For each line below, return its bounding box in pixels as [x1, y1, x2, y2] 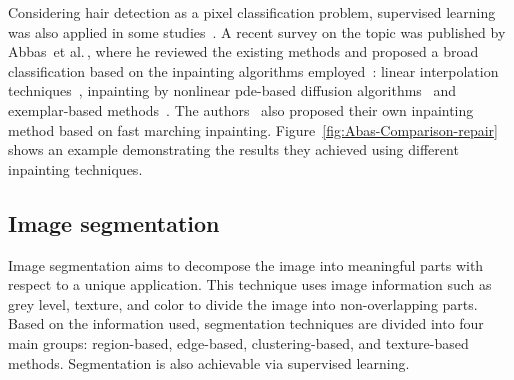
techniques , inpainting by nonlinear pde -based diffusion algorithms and [8, 80, 457, 101]
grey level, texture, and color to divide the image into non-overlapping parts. [8, 293, 478, 314]
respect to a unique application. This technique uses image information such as [8, 274, 492, 295]
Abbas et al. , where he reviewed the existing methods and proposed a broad [8, 41, 479, 62]
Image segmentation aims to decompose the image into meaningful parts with [8, 254, 484, 275]
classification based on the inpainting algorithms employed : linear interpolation [8, 60, 499, 81]
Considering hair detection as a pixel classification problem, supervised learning [8, 2, 496, 22]
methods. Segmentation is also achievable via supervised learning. [8, 352, 410, 373]
